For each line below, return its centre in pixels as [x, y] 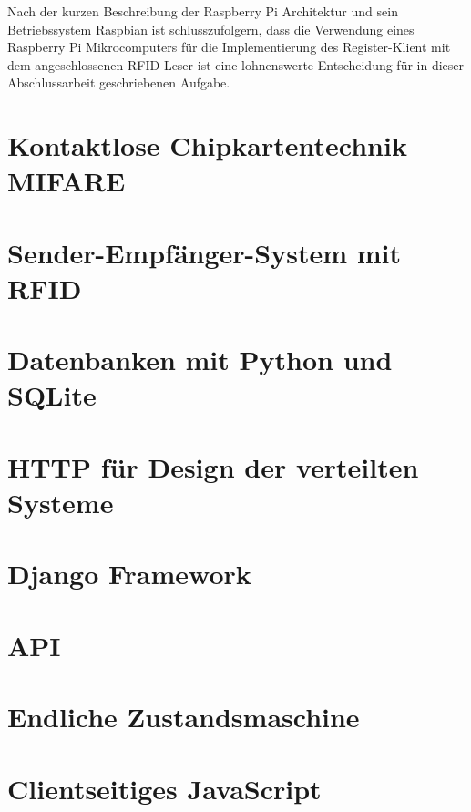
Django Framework [129, 574]
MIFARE [67, 181]
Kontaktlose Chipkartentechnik [207, 145]
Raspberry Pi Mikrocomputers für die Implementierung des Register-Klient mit [229, 47]
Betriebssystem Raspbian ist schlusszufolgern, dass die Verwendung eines [211, 29]
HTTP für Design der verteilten [213, 466]
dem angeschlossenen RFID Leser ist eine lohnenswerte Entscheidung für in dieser [236, 64]
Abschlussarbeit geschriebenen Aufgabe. [119, 82]
